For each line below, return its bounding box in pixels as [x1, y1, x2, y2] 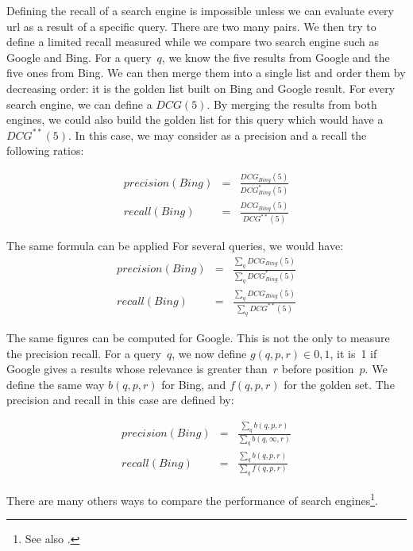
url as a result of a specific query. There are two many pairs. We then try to [6, 17, 376, 34]
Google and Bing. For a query [6, 48, 152, 65]
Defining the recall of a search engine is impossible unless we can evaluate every [6, 2, 394, 18]
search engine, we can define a [6, 95, 152, 112]
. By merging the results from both [206, 95, 377, 112]
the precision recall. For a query [6, 345, 161, 361]
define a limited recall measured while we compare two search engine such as [6, 33, 379, 50]
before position [281, 360, 354, 377]
